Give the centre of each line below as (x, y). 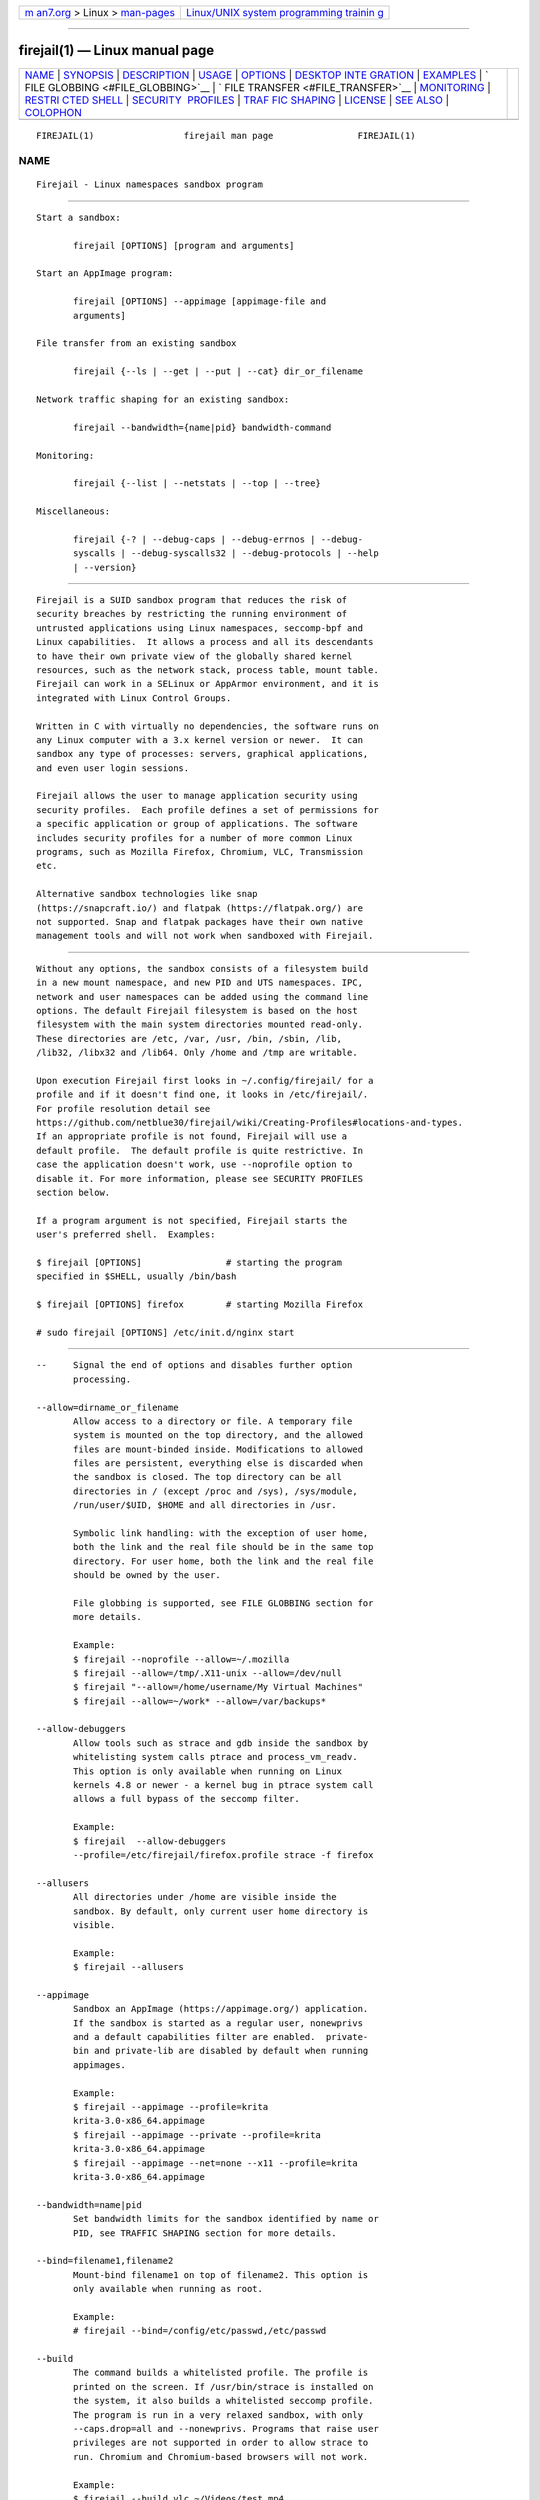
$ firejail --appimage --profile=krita (171, 2107)
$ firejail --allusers (129, 1967)
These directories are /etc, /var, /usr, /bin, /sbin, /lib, (189, 1038)
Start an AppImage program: (105, 273)
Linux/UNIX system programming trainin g (285, 12)
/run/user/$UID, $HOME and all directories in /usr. (205, 1505)
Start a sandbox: (78, 217)
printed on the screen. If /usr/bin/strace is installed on (223, 2386)
